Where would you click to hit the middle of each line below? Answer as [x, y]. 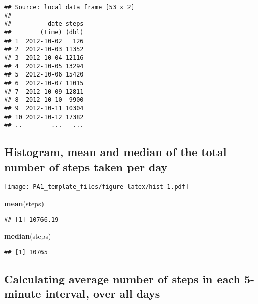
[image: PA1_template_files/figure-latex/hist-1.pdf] [97, 187]
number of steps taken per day [86, 166]
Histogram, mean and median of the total [115, 152]
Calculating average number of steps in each [122, 278]
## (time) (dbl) [44, 32]
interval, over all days [103, 294]
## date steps [44, 24]
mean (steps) [24, 203]
